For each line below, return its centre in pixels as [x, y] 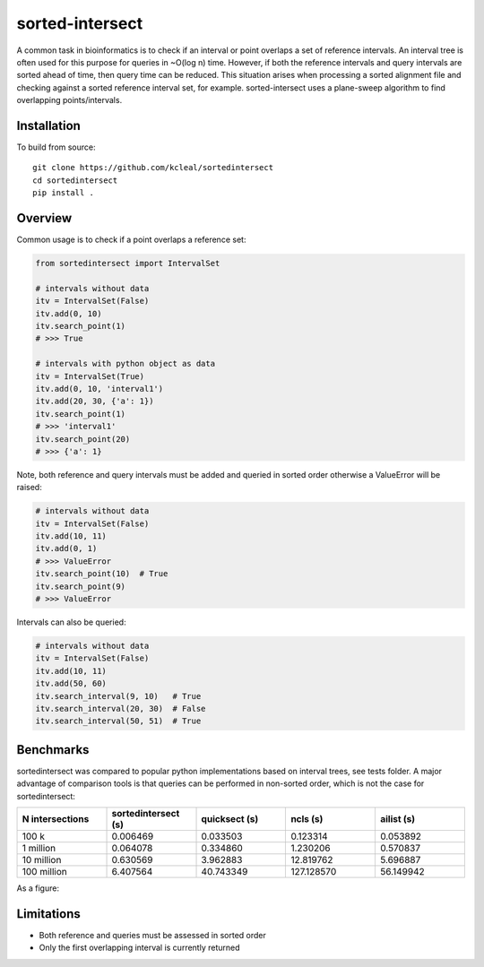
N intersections [56, 819]
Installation [48, 125]
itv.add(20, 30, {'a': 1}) [95, 401]
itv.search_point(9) [80, 586]
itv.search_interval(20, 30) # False [121, 708]
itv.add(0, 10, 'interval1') [99, 389]
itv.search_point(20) [83, 439]
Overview [44, 218]
